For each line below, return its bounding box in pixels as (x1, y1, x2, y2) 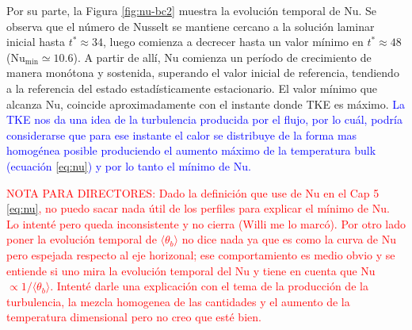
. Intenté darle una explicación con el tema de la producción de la (50, 278, 368, 294)
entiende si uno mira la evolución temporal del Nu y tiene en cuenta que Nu (6, 262, 376, 278)
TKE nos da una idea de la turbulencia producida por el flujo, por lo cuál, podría (6, 111, 402, 128)
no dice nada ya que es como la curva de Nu (181, 231, 397, 247)
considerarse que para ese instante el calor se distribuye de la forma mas (6, 126, 357, 143)
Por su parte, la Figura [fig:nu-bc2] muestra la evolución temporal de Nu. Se (6, 2, 377, 18)
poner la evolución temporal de (6, 231, 157, 247)
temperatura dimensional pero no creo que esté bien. (6, 309, 261, 325)
